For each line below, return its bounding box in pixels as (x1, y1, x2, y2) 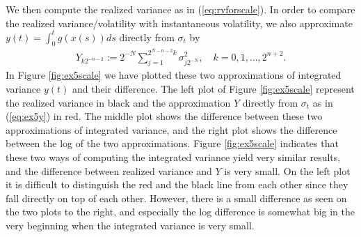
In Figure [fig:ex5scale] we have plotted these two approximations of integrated (6, 68, 342, 82)
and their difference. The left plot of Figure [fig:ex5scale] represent (72, 81, 355, 95)
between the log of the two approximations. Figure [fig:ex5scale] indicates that (6, 136, 339, 151)
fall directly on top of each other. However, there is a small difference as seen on (6, 190, 347, 205)
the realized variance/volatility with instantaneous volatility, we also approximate (6, 15, 353, 30)
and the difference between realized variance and (6, 163, 212, 178)
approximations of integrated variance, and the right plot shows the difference (6, 122, 337, 137)
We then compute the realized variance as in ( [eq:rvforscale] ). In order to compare (6, 2, 355, 16)
